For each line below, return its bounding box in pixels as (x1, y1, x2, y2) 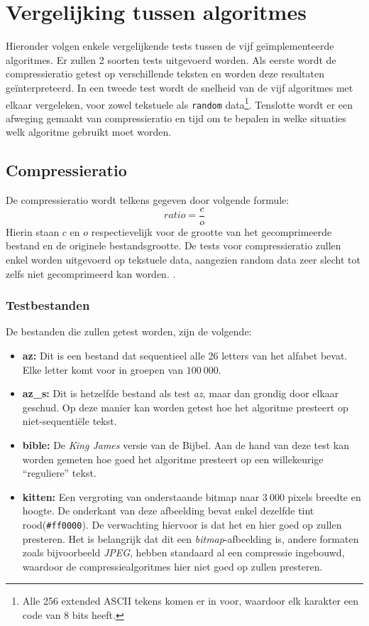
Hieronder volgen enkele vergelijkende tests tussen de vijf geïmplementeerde (6, 38, 334, 53)
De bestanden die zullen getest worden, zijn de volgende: (6, 324, 252, 339)
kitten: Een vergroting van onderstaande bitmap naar (22, 489, 260, 504)
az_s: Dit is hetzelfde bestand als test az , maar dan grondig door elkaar (22, 386, 339, 401)
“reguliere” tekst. (22, 465, 97, 480)
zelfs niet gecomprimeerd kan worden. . (6, 266, 176, 281)
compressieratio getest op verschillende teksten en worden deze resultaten (6, 66, 324, 81)
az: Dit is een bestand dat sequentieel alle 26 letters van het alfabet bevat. (22, 348, 348, 363)
